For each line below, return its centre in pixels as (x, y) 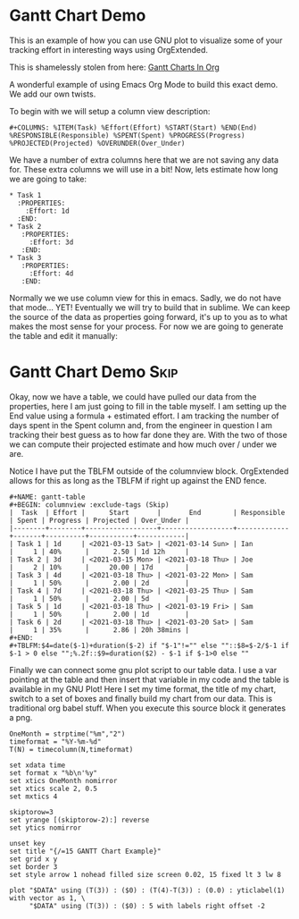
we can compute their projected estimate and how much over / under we (143, 444)
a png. (21, 717)
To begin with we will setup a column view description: (110, 111)
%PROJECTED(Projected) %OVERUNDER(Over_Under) (97, 143)
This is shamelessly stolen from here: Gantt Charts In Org (115, 67)
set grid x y (33, 859)
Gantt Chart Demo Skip (94, 372)
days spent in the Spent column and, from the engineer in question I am (141, 425)
